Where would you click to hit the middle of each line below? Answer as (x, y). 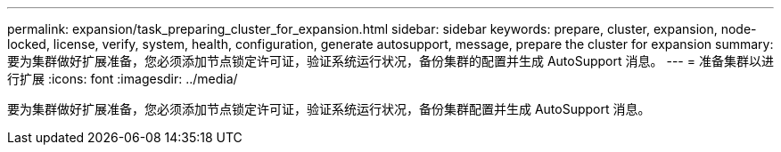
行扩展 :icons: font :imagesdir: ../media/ (123, 79)
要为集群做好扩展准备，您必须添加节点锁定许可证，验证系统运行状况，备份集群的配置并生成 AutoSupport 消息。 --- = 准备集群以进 (390, 61)
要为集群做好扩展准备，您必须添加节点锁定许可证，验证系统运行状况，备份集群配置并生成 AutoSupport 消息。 (329, 109)
